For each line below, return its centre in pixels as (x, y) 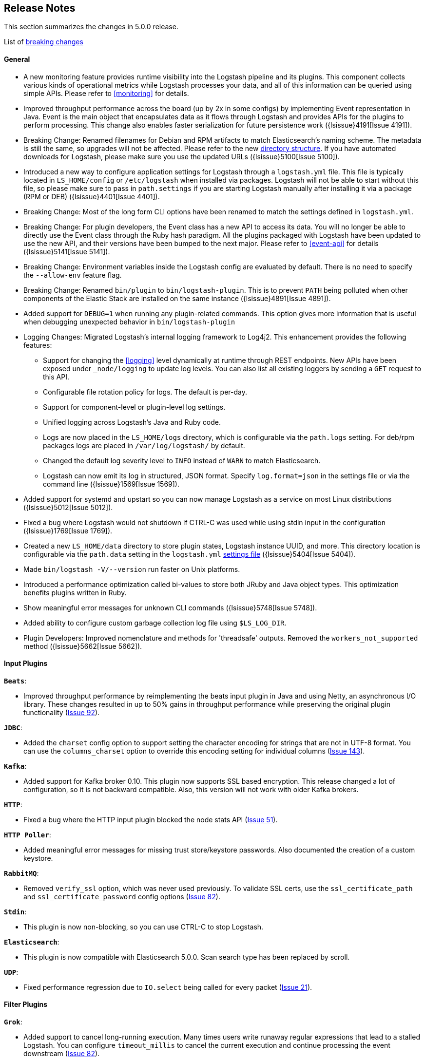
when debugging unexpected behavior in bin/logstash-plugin (129, 322)
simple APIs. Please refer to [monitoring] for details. (106, 93)
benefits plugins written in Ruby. (75, 592)
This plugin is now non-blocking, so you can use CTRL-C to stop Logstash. (144, 927)
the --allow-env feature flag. (73, 275)
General (17, 59)
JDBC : (13, 727)
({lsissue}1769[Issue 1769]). (68, 530)
